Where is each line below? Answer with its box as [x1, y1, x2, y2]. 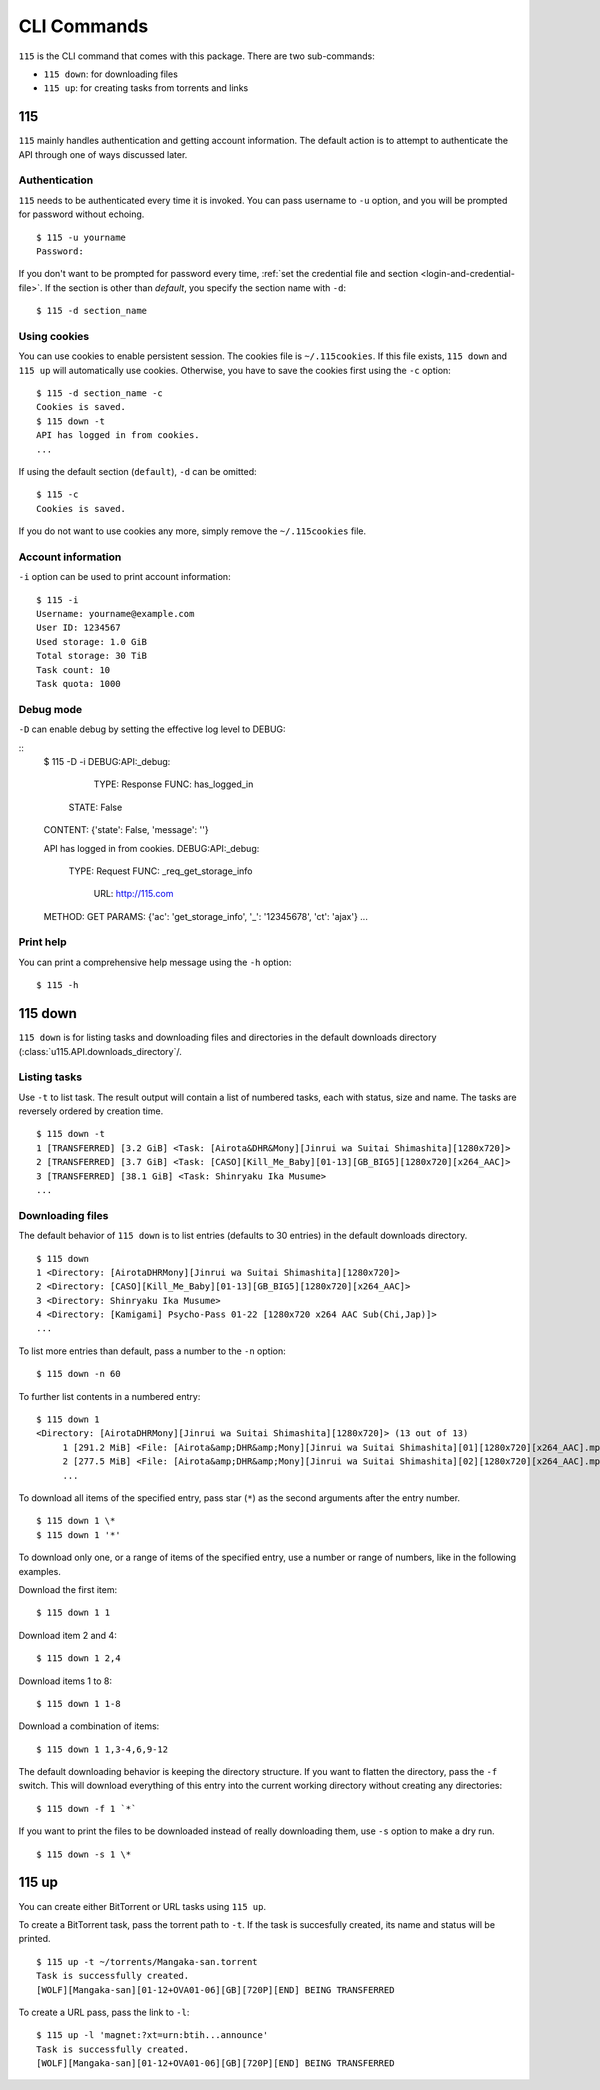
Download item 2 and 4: [18, 1629, 117, 1641]
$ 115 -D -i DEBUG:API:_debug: [43, 755, 171, 767]
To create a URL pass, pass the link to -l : [18, 2006, 190, 2018]
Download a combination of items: [18, 1720, 160, 1732]
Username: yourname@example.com [36, 608, 195, 620]
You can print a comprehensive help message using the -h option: [18, 956, 292, 968]
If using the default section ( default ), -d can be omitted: [18, 465, 257, 477]
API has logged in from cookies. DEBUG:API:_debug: [43, 842, 260, 854]
